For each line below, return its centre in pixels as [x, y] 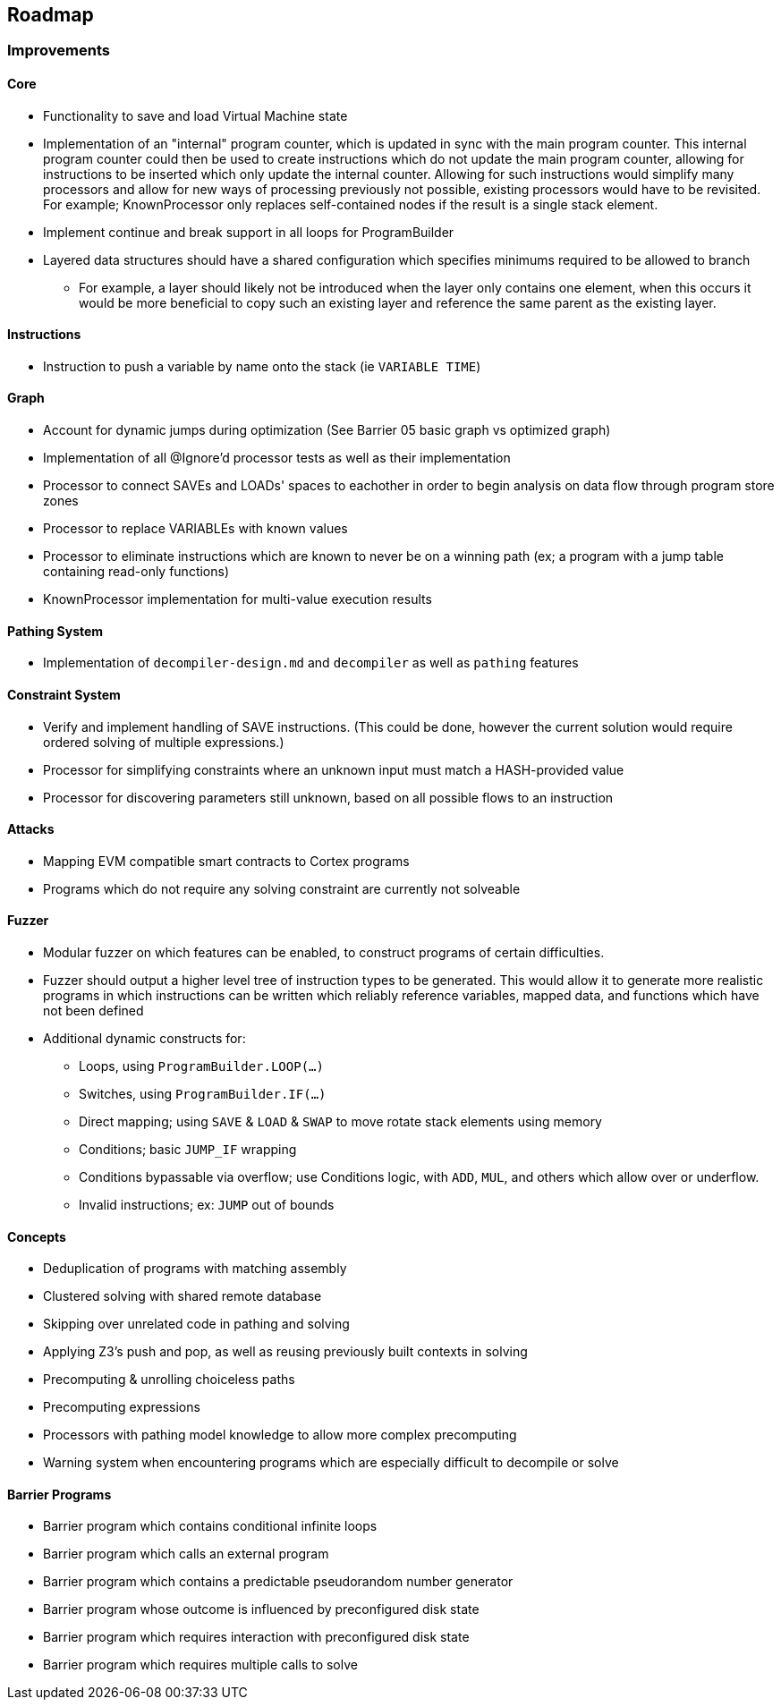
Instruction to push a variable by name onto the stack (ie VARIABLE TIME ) [262, 366]
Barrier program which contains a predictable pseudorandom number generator [278, 1582]
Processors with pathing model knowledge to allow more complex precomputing [280, 1435]
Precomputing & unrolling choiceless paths [169, 1380]
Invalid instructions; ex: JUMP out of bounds [207, 1204]
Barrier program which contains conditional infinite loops [210, 1526]
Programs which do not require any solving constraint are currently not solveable [282, 888]
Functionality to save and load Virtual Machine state [195, 115]
